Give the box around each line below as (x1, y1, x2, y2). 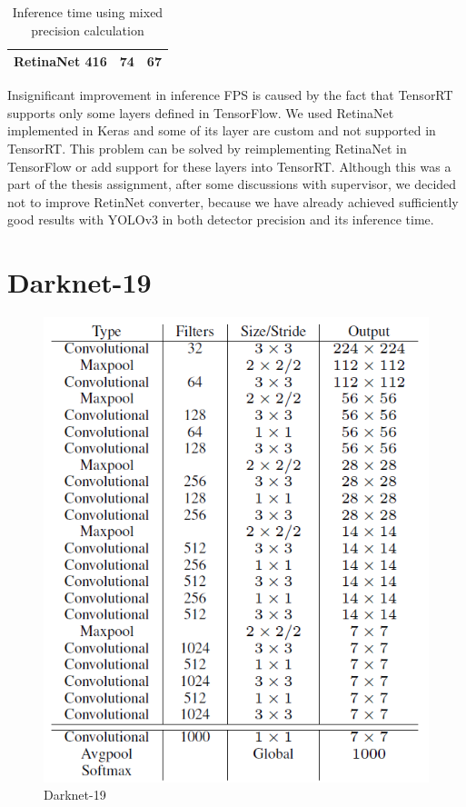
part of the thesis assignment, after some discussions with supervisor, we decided (7, 174, 457, 194)
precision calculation (31, 20, 144, 39)
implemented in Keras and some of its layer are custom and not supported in (7, 121, 436, 140)
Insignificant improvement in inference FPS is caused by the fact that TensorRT (7, 85, 453, 105)
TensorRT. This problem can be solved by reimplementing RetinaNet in (7, 139, 407, 158)
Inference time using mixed (12, 3, 164, 21)
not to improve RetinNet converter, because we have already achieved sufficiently (7, 192, 459, 211)
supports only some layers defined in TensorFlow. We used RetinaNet (7, 103, 394, 122)
